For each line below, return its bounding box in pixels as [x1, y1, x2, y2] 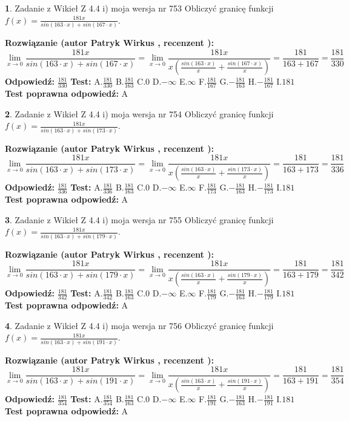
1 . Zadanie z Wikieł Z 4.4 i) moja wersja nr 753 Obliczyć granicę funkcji [5, 2, 274, 14]
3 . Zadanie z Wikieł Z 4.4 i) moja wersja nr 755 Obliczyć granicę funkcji [5, 213, 274, 226]
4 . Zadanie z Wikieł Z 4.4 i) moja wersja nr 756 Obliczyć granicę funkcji [5, 319, 274, 331]
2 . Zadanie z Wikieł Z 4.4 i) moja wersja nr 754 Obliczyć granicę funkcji [5, 107, 274, 120]
